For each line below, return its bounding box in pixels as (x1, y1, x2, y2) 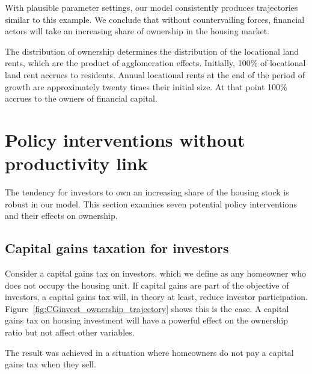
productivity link (5, 151, 148, 176)
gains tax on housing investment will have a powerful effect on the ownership (5, 314, 288, 326)
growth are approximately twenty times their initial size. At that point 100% (5, 80, 287, 93)
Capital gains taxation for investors (5, 239, 229, 257)
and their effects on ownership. (5, 209, 118, 222)
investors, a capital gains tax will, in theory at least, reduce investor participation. (5, 290, 308, 303)
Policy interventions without (5, 127, 245, 152)
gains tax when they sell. (5, 358, 96, 370)
